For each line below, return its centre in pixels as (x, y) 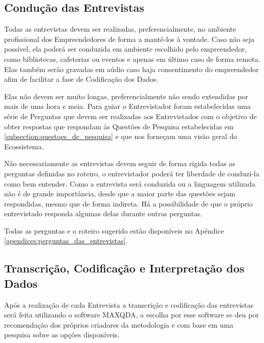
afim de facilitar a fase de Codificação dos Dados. (81, 79)
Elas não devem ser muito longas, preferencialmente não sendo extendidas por (126, 96)
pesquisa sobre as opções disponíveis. (62, 335)
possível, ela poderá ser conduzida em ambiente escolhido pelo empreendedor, (126, 49)
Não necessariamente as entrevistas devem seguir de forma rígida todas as (120, 163)
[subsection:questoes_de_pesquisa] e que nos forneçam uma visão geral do (121, 136)
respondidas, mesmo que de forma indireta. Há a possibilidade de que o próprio (128, 203)
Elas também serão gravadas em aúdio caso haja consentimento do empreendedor (131, 69)
